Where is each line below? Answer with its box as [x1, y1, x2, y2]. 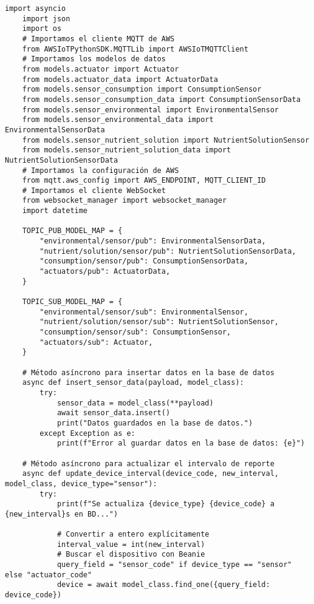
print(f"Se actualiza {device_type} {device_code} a [56, 500, 275, 509]
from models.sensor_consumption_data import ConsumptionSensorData [22, 95, 301, 104]
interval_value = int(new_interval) [56, 540, 205, 549]
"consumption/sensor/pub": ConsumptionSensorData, [39, 257, 248, 266]
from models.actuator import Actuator [22, 64, 179, 73]
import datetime [22, 206, 88, 215]
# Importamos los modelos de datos [22, 55, 166, 64]
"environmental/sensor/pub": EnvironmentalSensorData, [39, 237, 266, 246]
